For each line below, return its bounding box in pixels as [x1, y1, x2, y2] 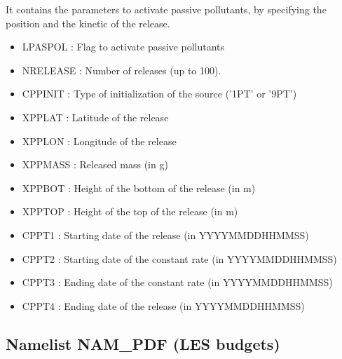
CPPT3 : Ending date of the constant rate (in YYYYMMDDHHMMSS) [22, 275, 333, 290]
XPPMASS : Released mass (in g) [22, 157, 168, 172]
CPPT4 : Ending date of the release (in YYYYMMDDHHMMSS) [22, 298, 305, 313]
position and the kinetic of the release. [6, 15, 170, 30]
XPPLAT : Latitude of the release [22, 109, 169, 124]
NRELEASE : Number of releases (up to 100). [22, 62, 221, 77]
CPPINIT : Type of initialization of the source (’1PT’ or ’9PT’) [22, 86, 297, 101]
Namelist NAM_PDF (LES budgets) [6, 332, 280, 354]
